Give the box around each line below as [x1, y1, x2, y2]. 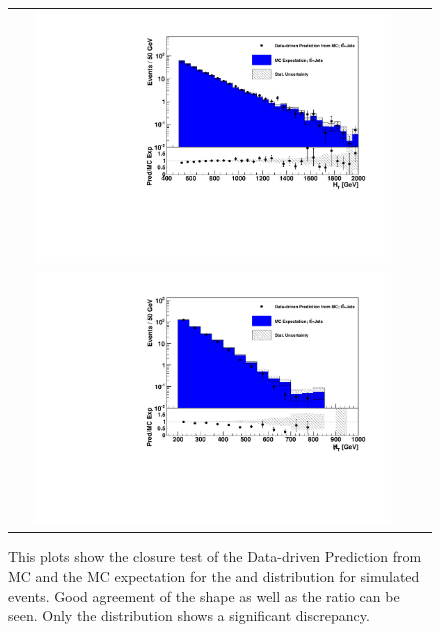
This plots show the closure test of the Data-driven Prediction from [8, 546, 422, 567]
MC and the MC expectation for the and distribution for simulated [8, 566, 420, 587]
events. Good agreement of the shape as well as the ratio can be [8, 585, 400, 606]
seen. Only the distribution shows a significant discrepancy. [8, 605, 370, 626]
